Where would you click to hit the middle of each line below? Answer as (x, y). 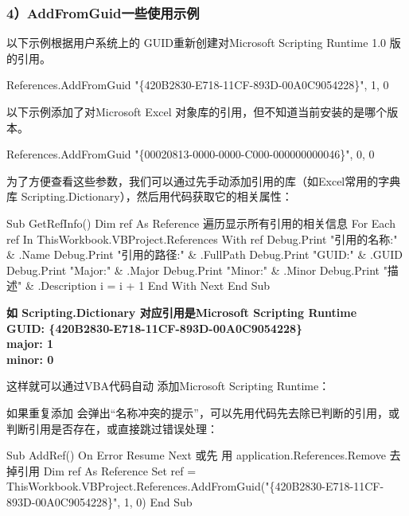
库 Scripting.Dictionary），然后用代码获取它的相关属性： (150, 196)
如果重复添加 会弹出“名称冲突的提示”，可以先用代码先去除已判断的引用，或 (203, 412)
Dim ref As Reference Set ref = (120, 470)
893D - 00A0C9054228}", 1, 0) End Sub (99, 501)
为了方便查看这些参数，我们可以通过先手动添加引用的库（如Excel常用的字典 (204, 180)
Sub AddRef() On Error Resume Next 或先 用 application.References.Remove (196, 455)
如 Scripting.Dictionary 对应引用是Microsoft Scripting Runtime (182, 312)
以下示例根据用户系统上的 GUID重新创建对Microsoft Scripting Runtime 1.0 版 (204, 43)
